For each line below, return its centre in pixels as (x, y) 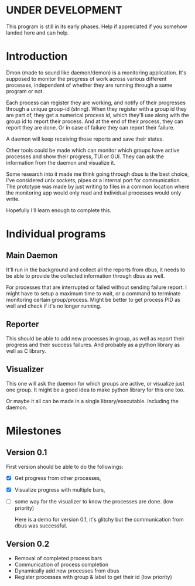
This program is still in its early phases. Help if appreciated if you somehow (97, 26)
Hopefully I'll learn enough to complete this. (59, 210)
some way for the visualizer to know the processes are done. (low (94, 501)
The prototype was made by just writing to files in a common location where (98, 186)
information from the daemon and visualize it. (61, 162)
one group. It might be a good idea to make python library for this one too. (95, 390)
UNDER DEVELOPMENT (64, 10)
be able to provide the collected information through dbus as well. (85, 275)
